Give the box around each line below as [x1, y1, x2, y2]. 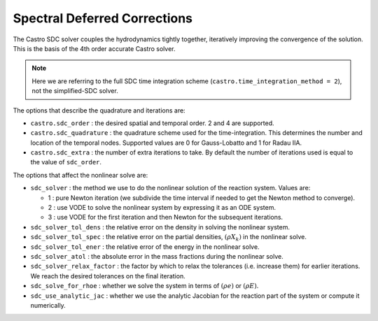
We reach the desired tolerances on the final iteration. [30, 271, 185, 280]
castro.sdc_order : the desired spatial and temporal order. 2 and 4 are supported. [30, 119, 274, 127]
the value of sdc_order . [30, 158, 101, 166]
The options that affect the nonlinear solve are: [13, 171, 148, 179]
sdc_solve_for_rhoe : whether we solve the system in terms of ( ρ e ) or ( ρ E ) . [30, 282, 259, 290]
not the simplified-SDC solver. [31, 87, 118, 95]
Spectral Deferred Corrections [13, 10, 192, 26]
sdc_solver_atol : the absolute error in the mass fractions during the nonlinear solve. [30, 252, 283, 260]
